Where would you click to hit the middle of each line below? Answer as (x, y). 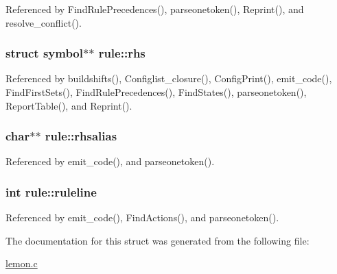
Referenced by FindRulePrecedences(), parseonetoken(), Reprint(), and (155, 9)
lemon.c (22, 263)
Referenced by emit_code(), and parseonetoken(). (110, 161)
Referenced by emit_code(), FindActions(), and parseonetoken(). (142, 217)
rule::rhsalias (81, 136)
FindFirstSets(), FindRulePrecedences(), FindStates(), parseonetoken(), (156, 92)
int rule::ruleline (51, 191)
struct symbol (44, 53)
